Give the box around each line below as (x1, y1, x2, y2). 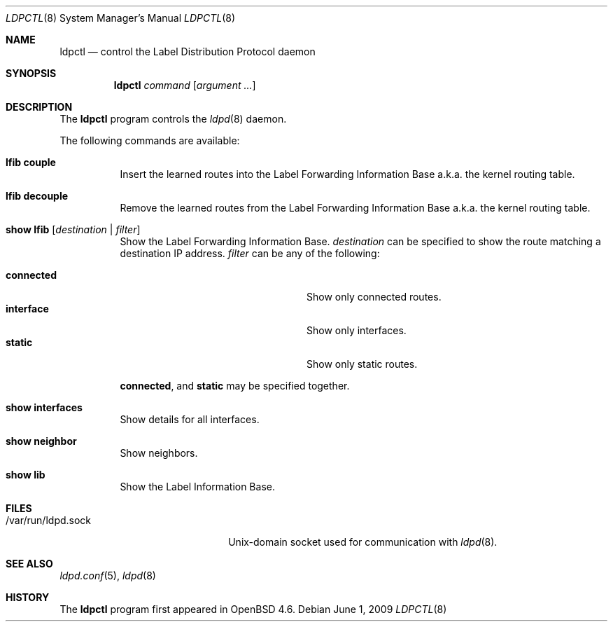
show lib (6, 469, 45, 481)
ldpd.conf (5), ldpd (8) (59, 570, 156, 581)
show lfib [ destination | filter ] (6, 223, 141, 235)
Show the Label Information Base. (120, 481, 275, 492)
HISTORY (6, 591, 50, 603)
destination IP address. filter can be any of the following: (120, 247, 380, 259)
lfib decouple (6, 190, 69, 202)
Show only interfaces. (306, 324, 407, 336)
